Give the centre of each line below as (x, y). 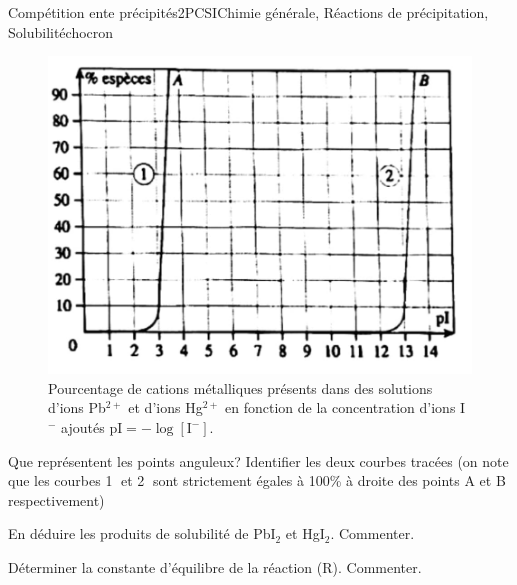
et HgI (305, 533)
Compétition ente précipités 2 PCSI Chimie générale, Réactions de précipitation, (248, 12)
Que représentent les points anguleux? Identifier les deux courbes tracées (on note (258, 460)
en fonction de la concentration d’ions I (345, 407)
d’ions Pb (77, 407)
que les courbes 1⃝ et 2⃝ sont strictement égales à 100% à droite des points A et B (257, 480)
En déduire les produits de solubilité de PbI (142, 533)
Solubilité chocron (61, 31)
